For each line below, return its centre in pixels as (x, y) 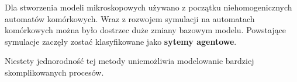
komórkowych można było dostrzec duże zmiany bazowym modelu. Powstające (146, 30)
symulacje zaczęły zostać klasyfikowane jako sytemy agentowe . (121, 41)
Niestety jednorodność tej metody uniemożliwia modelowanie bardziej (129, 61)
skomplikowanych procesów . (54, 72)
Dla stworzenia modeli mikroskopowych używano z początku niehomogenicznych (148, 7)
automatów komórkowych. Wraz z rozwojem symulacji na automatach (130, 18)
